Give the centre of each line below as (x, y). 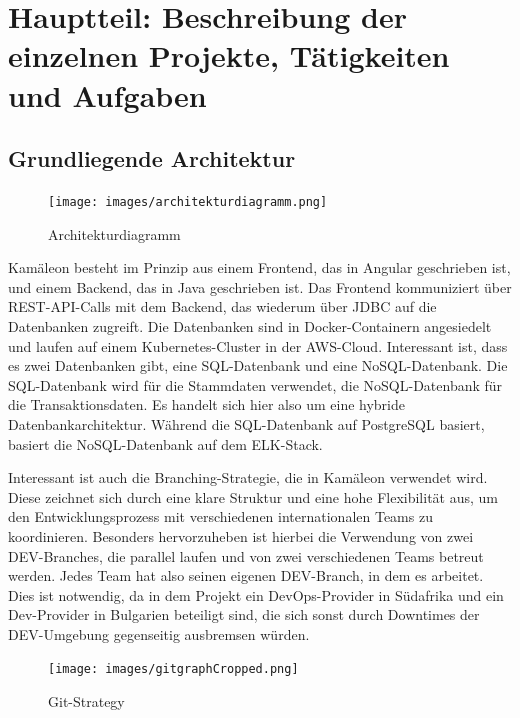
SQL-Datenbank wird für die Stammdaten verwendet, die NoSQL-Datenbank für (255, 384)
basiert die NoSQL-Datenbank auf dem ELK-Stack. (165, 443)
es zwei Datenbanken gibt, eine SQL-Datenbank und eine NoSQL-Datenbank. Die (258, 365)
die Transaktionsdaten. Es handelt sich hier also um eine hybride (206, 404)
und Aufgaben (107, 94)
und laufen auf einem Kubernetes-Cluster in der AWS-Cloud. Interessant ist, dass (258, 345)
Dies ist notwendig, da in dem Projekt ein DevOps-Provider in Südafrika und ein (256, 594)
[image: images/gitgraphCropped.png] (173, 669)
